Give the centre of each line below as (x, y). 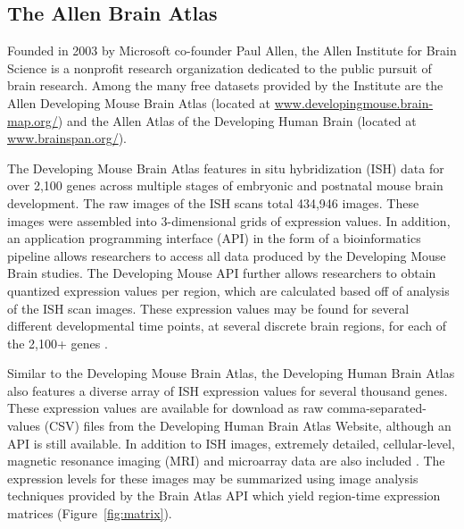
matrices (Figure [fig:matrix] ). (90, 513)
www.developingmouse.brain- (354, 102)
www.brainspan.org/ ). (67, 138)
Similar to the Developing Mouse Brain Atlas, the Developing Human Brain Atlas (231, 373)
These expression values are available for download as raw (166, 408)
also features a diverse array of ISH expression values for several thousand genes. (228, 390)
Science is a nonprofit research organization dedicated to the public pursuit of (220, 67)
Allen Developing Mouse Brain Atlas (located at (139, 102)
